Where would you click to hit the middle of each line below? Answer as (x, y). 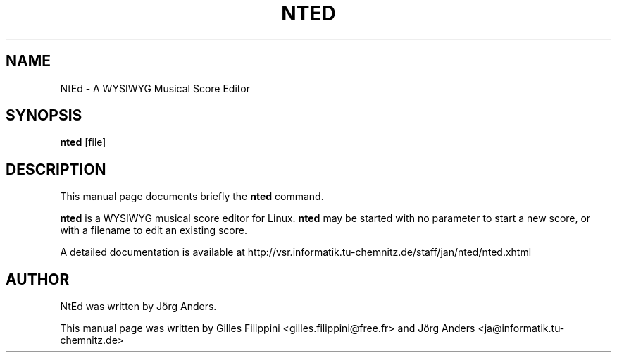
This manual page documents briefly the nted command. (192, 197)
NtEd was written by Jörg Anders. (138, 307)
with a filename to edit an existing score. (154, 230)
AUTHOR (38, 279)
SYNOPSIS (44, 116)
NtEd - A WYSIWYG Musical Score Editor (155, 88)
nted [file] (83, 142)
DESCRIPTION (56, 169)
